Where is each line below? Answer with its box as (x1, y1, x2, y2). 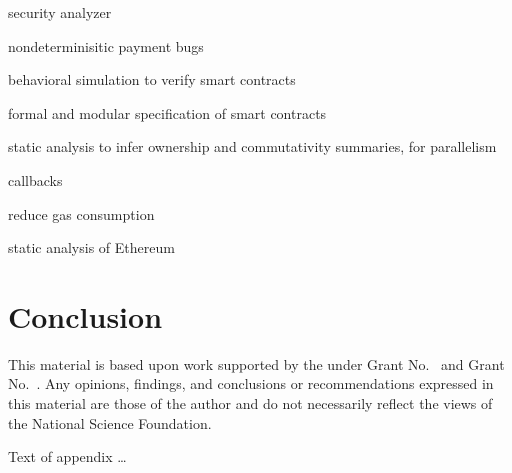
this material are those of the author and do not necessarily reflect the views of (8, 393, 493, 414)
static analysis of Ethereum (8, 237, 175, 258)
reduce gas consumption (8, 203, 155, 224)
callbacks (8, 169, 63, 190)
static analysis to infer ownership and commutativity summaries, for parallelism (8, 136, 497, 157)
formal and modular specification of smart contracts (8, 102, 327, 123)
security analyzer (8, 2, 112, 22)
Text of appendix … (8, 446, 127, 467)
